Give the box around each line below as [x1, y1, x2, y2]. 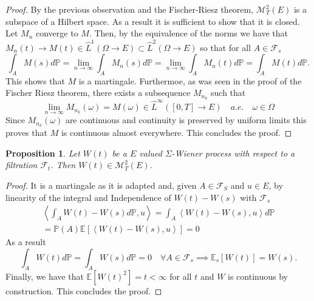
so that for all [200, 41, 251, 53]
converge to [36, 27, 78, 39]
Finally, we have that [5, 269, 84, 282]
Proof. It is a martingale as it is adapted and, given [5, 178, 197, 191]
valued [139, 146, 162, 159]
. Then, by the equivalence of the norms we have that [89, 27, 288, 39]
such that [211, 86, 246, 99]
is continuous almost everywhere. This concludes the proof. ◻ [61, 126, 292, 139]
